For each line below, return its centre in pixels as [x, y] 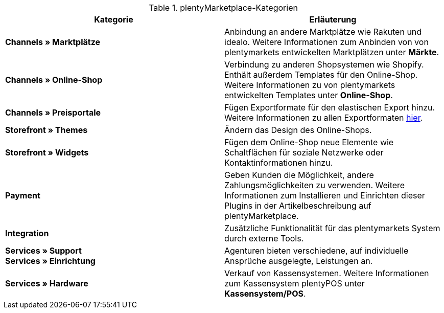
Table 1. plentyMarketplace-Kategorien [223, 8]
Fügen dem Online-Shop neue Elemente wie [309, 142]
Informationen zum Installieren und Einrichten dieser [325, 195]
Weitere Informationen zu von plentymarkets [310, 85]
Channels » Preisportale [53, 113]
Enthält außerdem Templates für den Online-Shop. [321, 75]
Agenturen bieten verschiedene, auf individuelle [317, 251]
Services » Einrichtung [50, 261]
